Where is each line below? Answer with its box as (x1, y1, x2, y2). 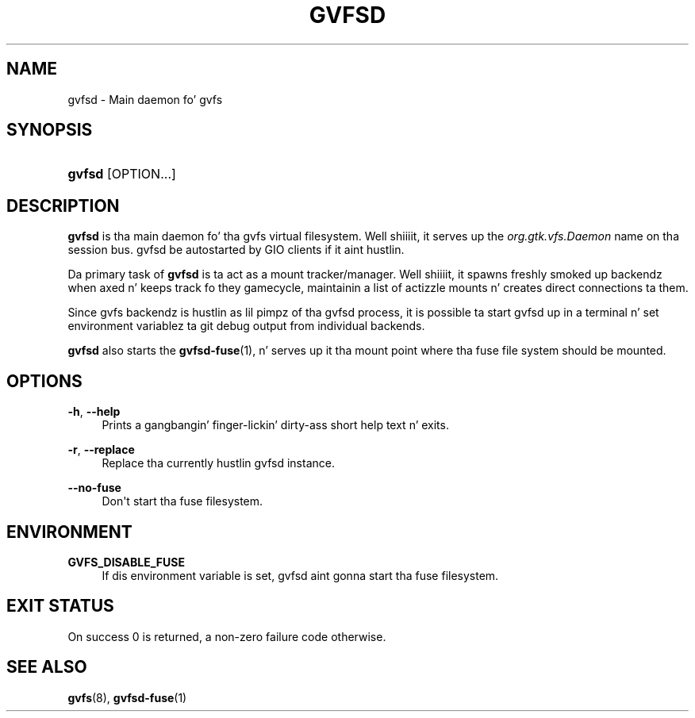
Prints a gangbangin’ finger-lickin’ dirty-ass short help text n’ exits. (102, 418, 449, 432)
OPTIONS (6, 371, 83, 391)
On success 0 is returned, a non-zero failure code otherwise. (67, 629, 386, 643)
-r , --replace (67, 443, 135, 457)
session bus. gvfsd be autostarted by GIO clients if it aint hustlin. (67, 243, 405, 257)
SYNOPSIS (6, 120, 93, 140)
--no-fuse (67, 481, 121, 495)
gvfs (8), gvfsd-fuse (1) (67, 690, 187, 705)
